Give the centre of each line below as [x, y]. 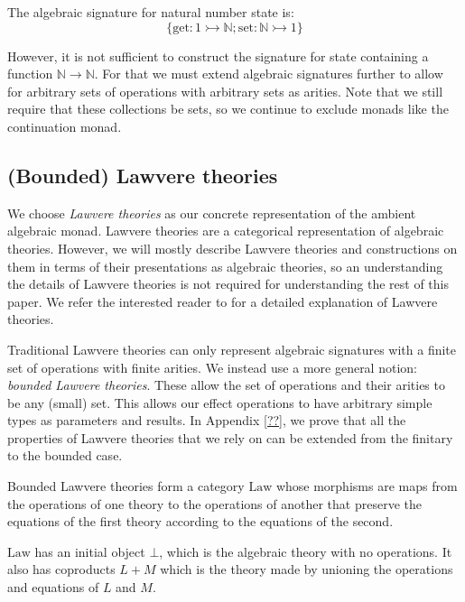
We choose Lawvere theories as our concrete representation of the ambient [212, 213]
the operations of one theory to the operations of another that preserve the [214, 503]
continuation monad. [65, 126]
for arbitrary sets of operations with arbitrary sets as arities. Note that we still [225, 91]
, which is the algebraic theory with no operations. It [306, 551]
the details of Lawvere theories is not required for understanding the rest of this [228, 284]
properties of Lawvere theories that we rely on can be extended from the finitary [230, 437]
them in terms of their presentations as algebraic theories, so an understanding [225, 266]
